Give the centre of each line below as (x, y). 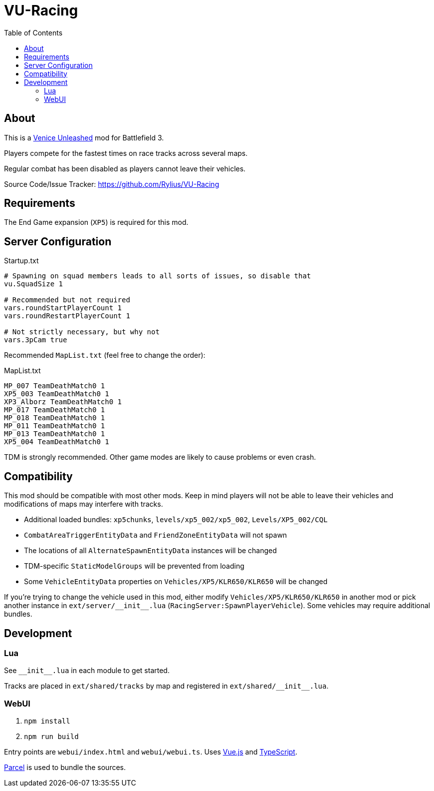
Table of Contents (33, 32)
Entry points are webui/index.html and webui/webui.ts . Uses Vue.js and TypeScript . (151, 752)
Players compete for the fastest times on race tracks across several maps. (126, 153)
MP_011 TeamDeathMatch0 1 (55, 426)
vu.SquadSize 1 (34, 284)
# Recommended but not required (67, 300)
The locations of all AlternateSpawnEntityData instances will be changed (150, 551)
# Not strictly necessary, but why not (82, 332)
